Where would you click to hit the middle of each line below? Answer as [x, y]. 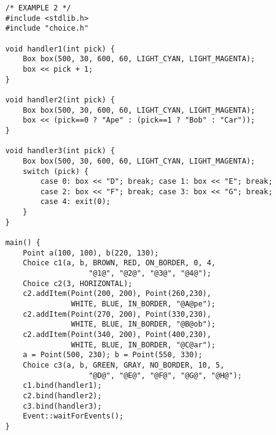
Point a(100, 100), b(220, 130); [91, 253]
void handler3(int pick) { [60, 151]
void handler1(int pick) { [60, 49]
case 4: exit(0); [75, 202]
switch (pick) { [56, 171]
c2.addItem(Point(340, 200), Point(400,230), [117, 335]
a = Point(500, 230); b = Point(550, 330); [113, 355]
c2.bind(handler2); [62, 395]
